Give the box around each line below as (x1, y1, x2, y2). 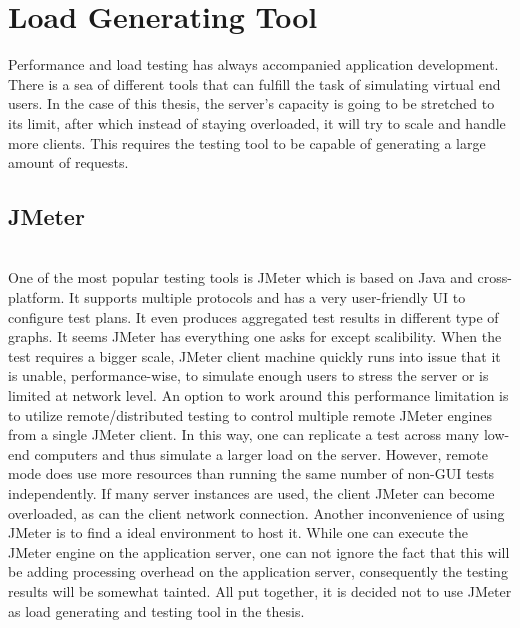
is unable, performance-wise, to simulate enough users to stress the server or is (8, 365, 489, 386)
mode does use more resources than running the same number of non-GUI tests (8, 463, 495, 484)
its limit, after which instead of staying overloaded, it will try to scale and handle (8, 112, 506, 133)
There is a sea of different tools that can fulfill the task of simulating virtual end (8, 73, 501, 94)
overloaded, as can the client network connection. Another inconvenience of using (8, 502, 505, 523)
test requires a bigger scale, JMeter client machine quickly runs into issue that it (8, 345, 501, 366)
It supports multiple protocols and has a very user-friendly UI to (69, 287, 466, 308)
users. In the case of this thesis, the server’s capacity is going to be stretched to (8, 93, 495, 114)
